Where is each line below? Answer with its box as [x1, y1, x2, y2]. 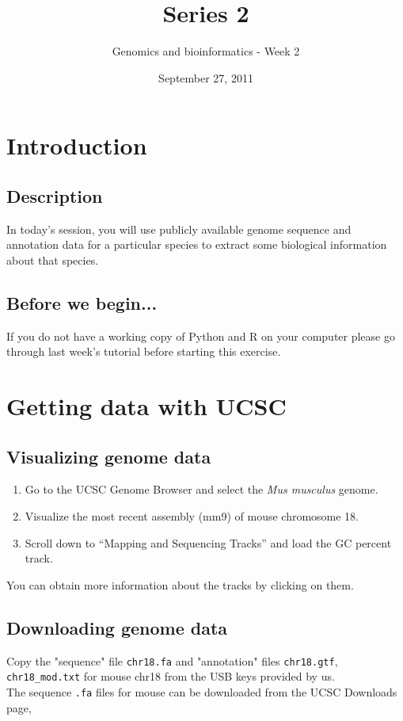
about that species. [6, 251, 99, 268]
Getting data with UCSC [6, 390, 287, 422]
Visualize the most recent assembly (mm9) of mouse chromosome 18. [25, 508, 359, 525]
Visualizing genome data [6, 444, 211, 468]
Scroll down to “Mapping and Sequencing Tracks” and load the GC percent [25, 534, 392, 551]
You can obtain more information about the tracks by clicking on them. [6, 576, 354, 593]
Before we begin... [6, 290, 158, 315]
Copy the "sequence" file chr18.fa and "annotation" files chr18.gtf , [6, 652, 338, 669]
